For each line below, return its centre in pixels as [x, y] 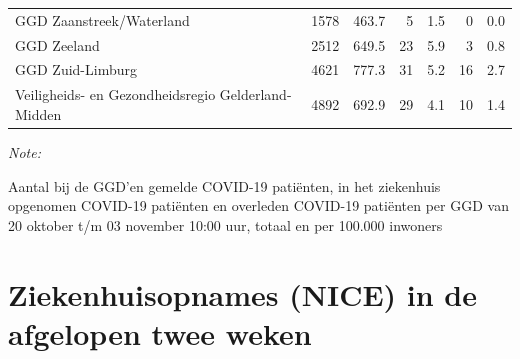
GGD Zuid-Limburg [76, 69]
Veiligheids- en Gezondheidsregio [115, 94]
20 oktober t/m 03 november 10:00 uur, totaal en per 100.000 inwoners [225, 224]
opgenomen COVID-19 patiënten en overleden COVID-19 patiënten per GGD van [258, 205]
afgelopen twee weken [160, 332]
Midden [38, 113]
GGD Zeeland [57, 44]
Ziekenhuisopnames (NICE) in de [243, 293]
